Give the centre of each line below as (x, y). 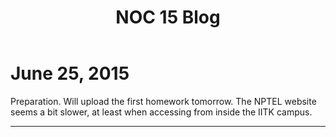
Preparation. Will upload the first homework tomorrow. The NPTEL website (163, 101)
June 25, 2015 (70, 73)
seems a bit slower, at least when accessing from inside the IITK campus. (161, 112)
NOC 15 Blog (168, 17)
